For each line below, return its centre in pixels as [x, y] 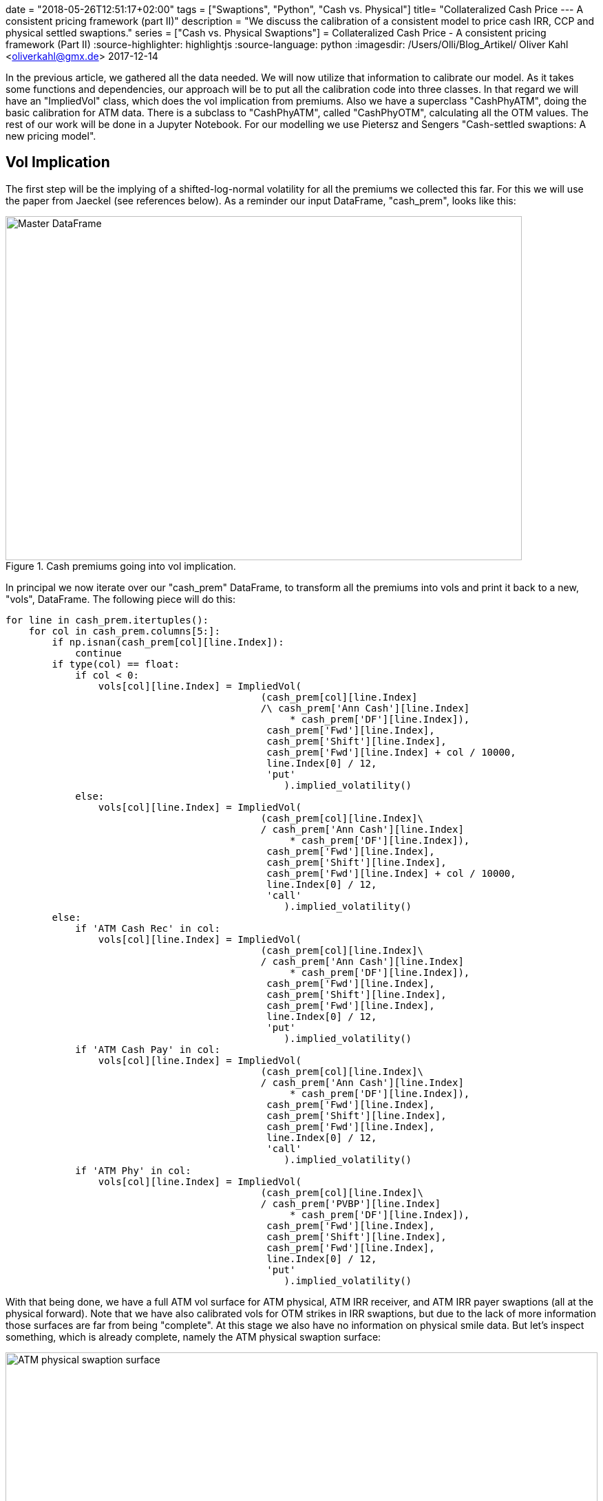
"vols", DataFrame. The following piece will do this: [121, 599]
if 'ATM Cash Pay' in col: [148, 1049]
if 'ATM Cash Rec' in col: [148, 928]
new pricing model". [51, 136]
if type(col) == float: [116, 664]
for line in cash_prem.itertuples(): [107, 620]
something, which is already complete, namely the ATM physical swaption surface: [193, 1337]
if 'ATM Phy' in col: [133, 1170]
